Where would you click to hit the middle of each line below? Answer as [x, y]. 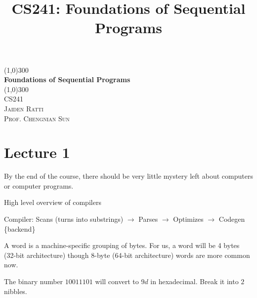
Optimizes [188, 219]
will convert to [117, 281]
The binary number [34, 281]
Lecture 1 [37, 152]
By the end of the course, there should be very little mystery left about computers [128, 176]
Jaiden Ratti [24, 108]
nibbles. [16, 291]
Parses [148, 219]
